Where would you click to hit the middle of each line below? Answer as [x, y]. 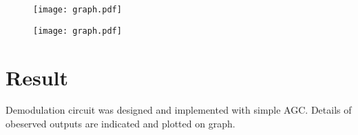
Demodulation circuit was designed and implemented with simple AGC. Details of [179, 110]
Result [37, 77]
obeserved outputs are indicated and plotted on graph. [120, 124]
